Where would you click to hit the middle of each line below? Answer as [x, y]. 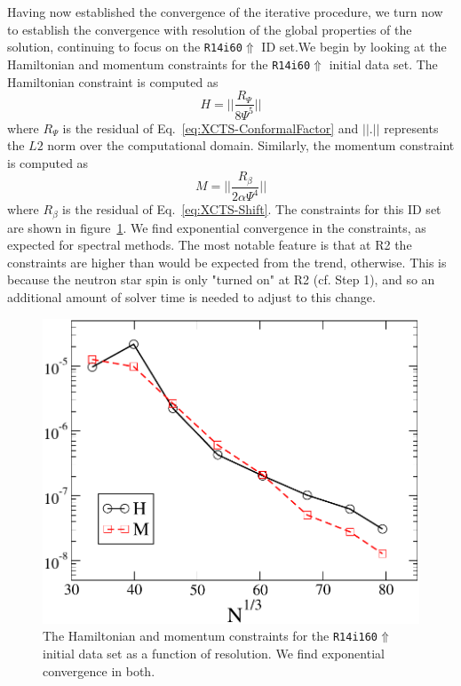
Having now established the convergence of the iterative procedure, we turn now [225, 12]
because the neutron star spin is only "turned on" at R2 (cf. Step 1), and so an [221, 279]
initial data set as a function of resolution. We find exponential [214, 653]
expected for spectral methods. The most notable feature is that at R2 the [210, 245]
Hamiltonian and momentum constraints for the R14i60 [159, 64]
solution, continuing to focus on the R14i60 [125, 47]
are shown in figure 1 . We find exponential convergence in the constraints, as [217, 227]
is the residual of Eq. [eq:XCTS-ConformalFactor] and [211, 128]
